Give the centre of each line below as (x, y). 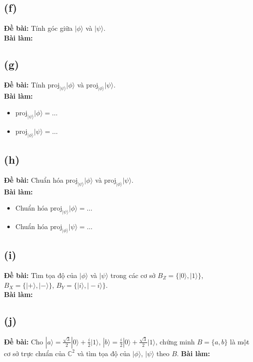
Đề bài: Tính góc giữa (38, 28)
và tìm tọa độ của (104, 353)
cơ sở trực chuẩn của (35, 353)
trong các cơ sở (133, 275)
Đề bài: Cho (24, 341)
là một (240, 341)
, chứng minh (175, 341)
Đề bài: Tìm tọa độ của (41, 275)
